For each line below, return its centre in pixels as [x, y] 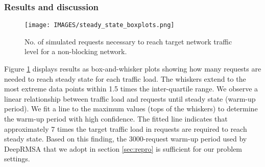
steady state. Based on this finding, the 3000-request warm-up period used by [126, 139]
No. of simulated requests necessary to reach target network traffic [128, 41]
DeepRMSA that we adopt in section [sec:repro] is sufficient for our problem [123, 148]
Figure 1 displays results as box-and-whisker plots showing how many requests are [133, 69]
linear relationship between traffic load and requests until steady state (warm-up [130, 98]
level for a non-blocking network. [76, 51]
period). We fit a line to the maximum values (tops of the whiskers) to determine [131, 109]
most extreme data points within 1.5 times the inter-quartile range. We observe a [131, 89]
